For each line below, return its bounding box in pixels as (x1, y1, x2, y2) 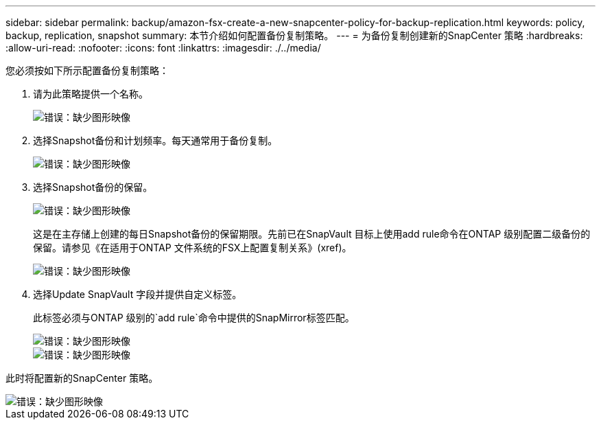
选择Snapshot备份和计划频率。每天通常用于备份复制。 (33, 135, 278, 146)
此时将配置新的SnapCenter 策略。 (5, 372, 158, 384)
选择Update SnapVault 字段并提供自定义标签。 (33, 288, 242, 300)
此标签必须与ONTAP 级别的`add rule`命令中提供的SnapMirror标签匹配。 (33, 312, 355, 323)
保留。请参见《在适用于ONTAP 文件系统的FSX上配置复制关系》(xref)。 (33, 242, 352, 253)
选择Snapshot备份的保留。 (33, 181, 153, 193)
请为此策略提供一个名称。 (33, 88, 148, 100)
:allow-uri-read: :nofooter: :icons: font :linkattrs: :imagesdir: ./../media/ (5, 42, 321, 54)
